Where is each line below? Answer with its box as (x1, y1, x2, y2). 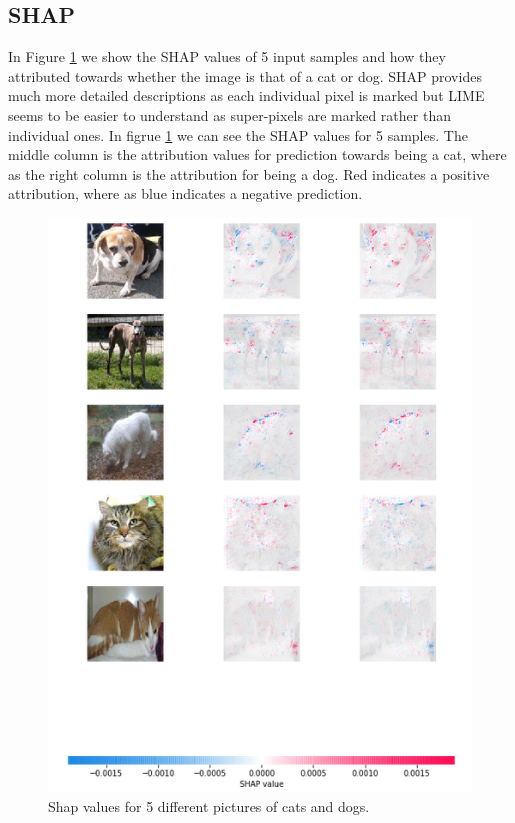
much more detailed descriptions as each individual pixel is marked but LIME (8, 85, 485, 106)
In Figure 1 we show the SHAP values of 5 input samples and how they (8, 46, 446, 67)
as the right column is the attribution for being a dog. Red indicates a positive (8, 163, 490, 184)
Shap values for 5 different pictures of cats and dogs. (48, 795, 370, 816)
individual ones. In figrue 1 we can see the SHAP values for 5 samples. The (8, 124, 468, 145)
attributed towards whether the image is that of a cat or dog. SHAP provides (8, 65, 482, 86)
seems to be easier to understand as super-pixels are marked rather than (8, 104, 451, 125)
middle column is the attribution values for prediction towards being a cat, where (8, 144, 507, 165)
